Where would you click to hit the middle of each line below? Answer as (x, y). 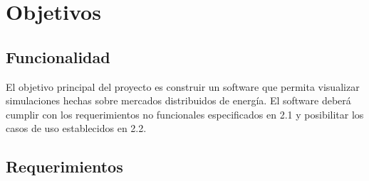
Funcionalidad (58, 56)
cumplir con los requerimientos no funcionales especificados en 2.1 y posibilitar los (185, 114)
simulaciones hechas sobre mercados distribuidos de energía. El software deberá (178, 100)
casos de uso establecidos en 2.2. (76, 128)
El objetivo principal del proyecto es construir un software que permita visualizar (183, 86)
